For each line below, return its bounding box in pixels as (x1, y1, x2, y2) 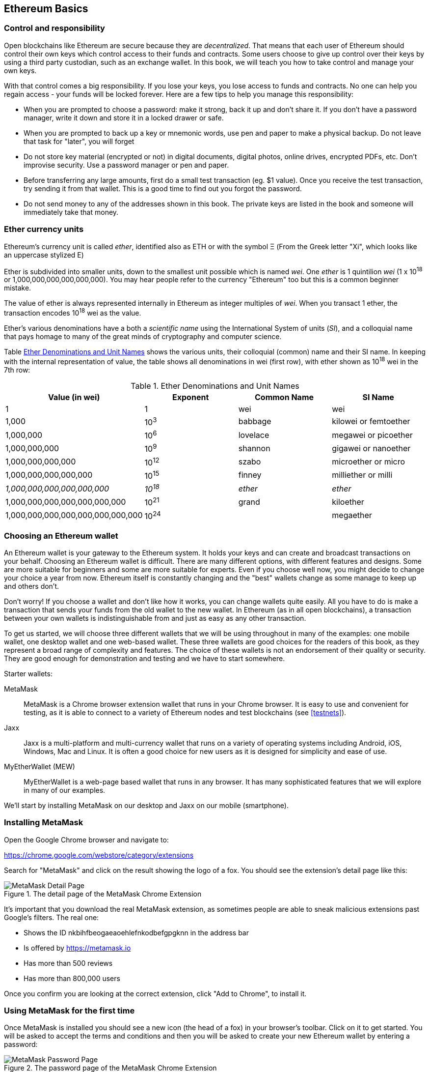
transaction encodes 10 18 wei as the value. (4, 307, 141, 317)
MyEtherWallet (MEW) (4, 762, 75, 771)
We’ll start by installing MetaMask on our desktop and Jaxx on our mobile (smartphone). (4, 801, 289, 810)
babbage (238, 416, 271, 427)
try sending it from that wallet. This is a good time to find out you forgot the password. (24, 184, 302, 193)
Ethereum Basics (4, 2, 88, 15)
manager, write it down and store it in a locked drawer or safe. (24, 113, 224, 122)
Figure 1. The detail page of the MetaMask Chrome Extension (4, 889, 202, 898)
